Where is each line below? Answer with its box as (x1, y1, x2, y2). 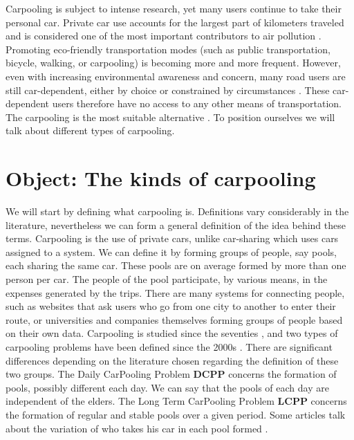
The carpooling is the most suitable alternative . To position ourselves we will (6, 109, 335, 124)
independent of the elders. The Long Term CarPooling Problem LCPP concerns (6, 394, 347, 408)
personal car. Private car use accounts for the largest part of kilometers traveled (6, 15, 344, 29)
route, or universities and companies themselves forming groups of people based (6, 312, 343, 327)
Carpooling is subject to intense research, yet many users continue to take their (6, 1, 342, 15)
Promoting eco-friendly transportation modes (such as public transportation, (6, 42, 330, 56)
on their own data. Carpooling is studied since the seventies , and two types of (6, 326, 338, 340)
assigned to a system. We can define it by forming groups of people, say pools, (6, 244, 337, 259)
